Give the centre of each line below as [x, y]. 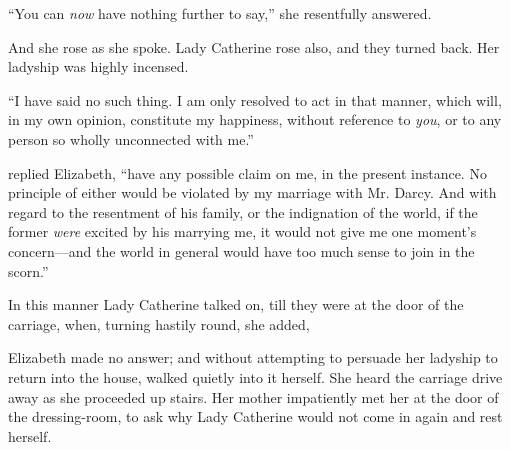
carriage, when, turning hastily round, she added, [159, 323]
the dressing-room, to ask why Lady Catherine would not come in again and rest [255, 416]
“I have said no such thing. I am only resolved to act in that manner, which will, [255, 99]
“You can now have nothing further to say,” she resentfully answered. [220, 13]
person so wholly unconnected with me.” [131, 138]
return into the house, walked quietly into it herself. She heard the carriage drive [255, 376]
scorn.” [28, 270]
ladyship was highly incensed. [98, 66]
